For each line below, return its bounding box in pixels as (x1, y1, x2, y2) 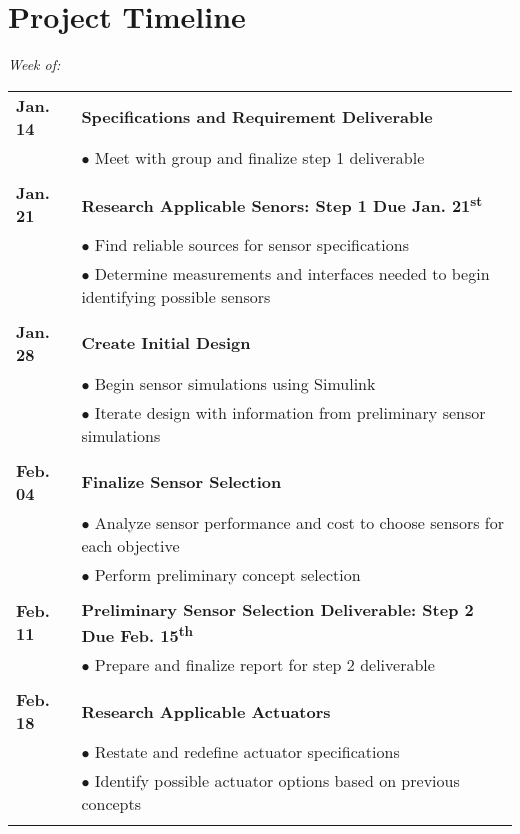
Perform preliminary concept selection (94, 562, 361, 586)
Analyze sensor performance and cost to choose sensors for (94, 510, 504, 534)
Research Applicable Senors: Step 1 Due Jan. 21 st (81, 190, 483, 217)
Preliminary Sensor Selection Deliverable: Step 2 (81, 597, 474, 621)
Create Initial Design (81, 331, 251, 355)
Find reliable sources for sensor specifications (94, 232, 409, 256)
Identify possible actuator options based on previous (94, 769, 460, 793)
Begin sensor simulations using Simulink (94, 371, 376, 395)
